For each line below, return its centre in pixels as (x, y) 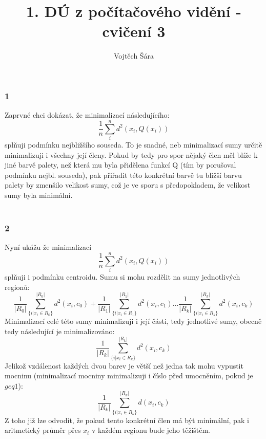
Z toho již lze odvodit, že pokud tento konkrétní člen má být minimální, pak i (127, 420)
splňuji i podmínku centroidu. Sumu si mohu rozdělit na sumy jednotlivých (122, 277)
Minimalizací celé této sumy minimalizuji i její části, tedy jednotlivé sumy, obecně (133, 321)
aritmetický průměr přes (43, 430)
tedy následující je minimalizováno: (60, 331)
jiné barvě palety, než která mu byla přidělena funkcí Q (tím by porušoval (120, 165)
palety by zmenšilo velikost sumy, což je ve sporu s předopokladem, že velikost (128, 185)
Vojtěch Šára (134, 56)
